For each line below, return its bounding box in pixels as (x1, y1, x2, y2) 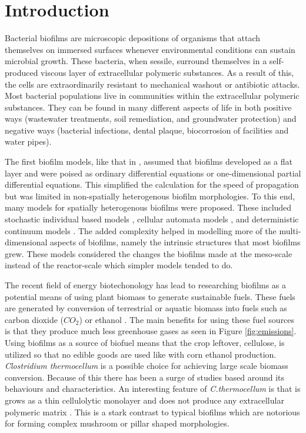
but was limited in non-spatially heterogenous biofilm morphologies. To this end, (5, 189, 295, 202)
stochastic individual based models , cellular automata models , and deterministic (5, 213, 299, 225)
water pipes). (5, 135, 52, 148)
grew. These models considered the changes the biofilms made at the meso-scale (5, 247, 292, 259)
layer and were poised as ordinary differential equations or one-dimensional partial (5, 166, 301, 179)
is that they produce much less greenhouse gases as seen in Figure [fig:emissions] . (5, 325, 297, 337)
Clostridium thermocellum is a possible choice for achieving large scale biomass (5, 359, 288, 372)
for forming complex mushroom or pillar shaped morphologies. (5, 417, 229, 429)
